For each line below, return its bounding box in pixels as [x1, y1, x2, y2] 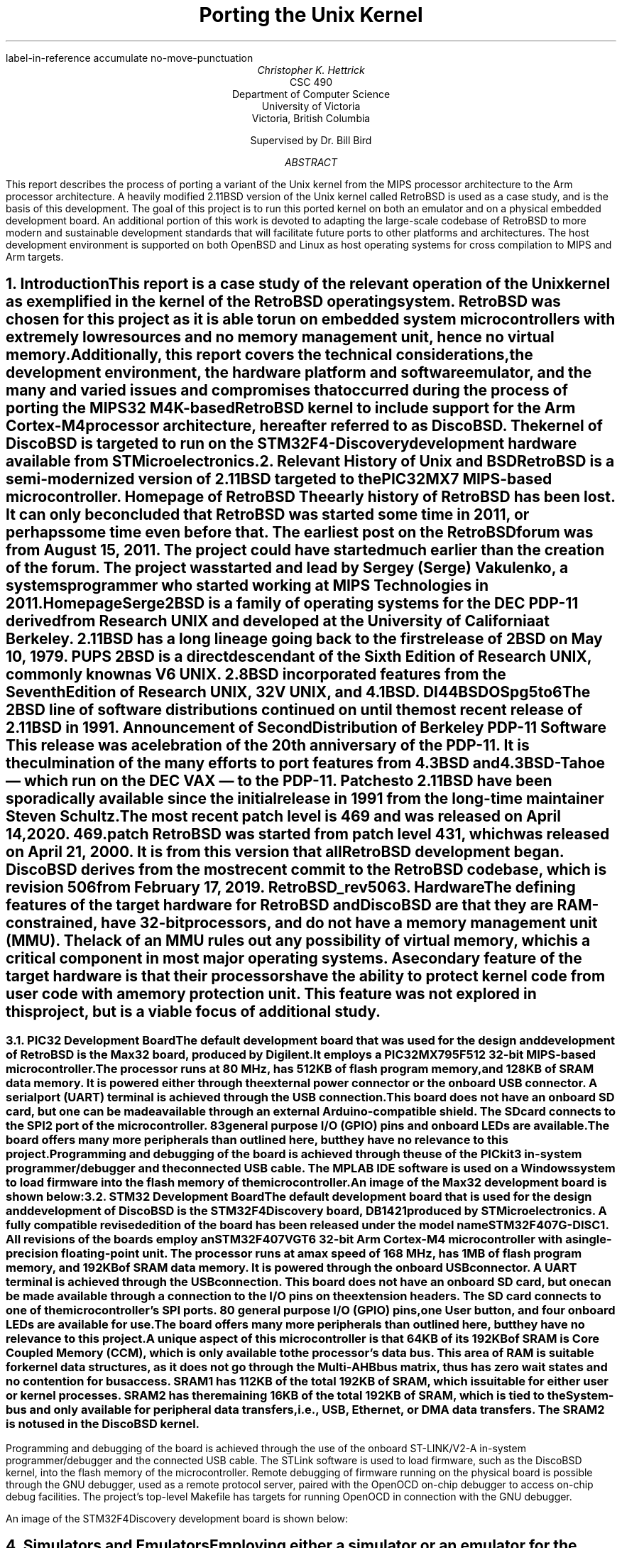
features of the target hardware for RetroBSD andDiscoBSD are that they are [6, 896, 554, 915]
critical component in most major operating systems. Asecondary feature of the [6, 949, 582, 968]
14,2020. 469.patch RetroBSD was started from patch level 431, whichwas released [6, 825, 610, 844]
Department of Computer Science [231, 87, 391, 100]
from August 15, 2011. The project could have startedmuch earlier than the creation [6, 541, 605, 560]
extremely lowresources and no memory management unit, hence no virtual [6, 328, 555, 347]
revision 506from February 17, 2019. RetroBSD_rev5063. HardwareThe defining [6, 878, 576, 897]
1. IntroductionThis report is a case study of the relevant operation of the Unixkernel [6, 275, 611, 293]
